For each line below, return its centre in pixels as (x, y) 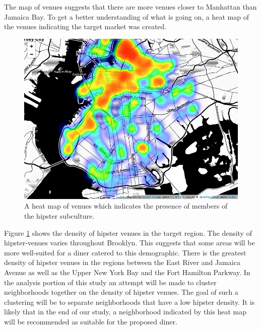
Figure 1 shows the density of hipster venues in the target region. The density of (128, 233)
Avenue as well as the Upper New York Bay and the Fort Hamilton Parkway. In (127, 272)
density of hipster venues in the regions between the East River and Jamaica (122, 262)
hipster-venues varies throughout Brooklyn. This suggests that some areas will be (129, 243)
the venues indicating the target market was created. (85, 26)
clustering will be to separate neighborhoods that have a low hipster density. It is (129, 302)
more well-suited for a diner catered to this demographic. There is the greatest (125, 252)
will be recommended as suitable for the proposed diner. (91, 321)
